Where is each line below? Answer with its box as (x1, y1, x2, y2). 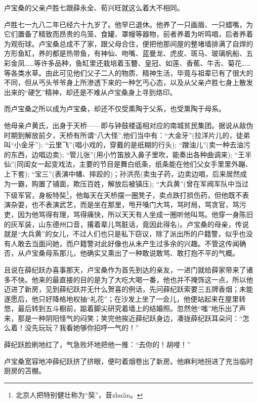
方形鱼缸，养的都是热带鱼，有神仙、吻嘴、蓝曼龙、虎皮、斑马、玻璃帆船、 (4, 48, 246, 58)
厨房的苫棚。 (4, 365, 45, 376)
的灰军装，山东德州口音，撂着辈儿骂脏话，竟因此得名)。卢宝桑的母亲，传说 (4, 219, 249, 229)
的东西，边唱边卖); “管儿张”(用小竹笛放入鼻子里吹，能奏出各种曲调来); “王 (4, 149, 245, 159)
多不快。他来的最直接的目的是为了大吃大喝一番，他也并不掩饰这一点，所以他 (4, 274, 253, 284)
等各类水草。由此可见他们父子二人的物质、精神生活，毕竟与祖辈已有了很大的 (4, 67, 253, 78)
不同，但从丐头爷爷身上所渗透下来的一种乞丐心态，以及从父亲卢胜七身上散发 (4, 77, 253, 88)
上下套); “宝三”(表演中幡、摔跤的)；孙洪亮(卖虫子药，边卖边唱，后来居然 (4, 168, 240, 179)
